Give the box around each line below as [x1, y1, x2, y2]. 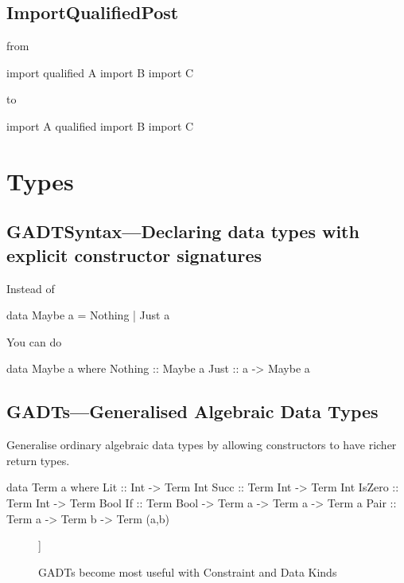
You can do [6, 333, 62, 350]
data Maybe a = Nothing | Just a [6, 307, 170, 323]
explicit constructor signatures [6, 242, 262, 267]
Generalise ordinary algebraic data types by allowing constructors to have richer [6, 436, 397, 453]
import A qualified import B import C [6, 117, 194, 134]
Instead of [6, 280, 55, 296]
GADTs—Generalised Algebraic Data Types [6, 399, 379, 424]
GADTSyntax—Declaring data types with [6, 219, 359, 244]
